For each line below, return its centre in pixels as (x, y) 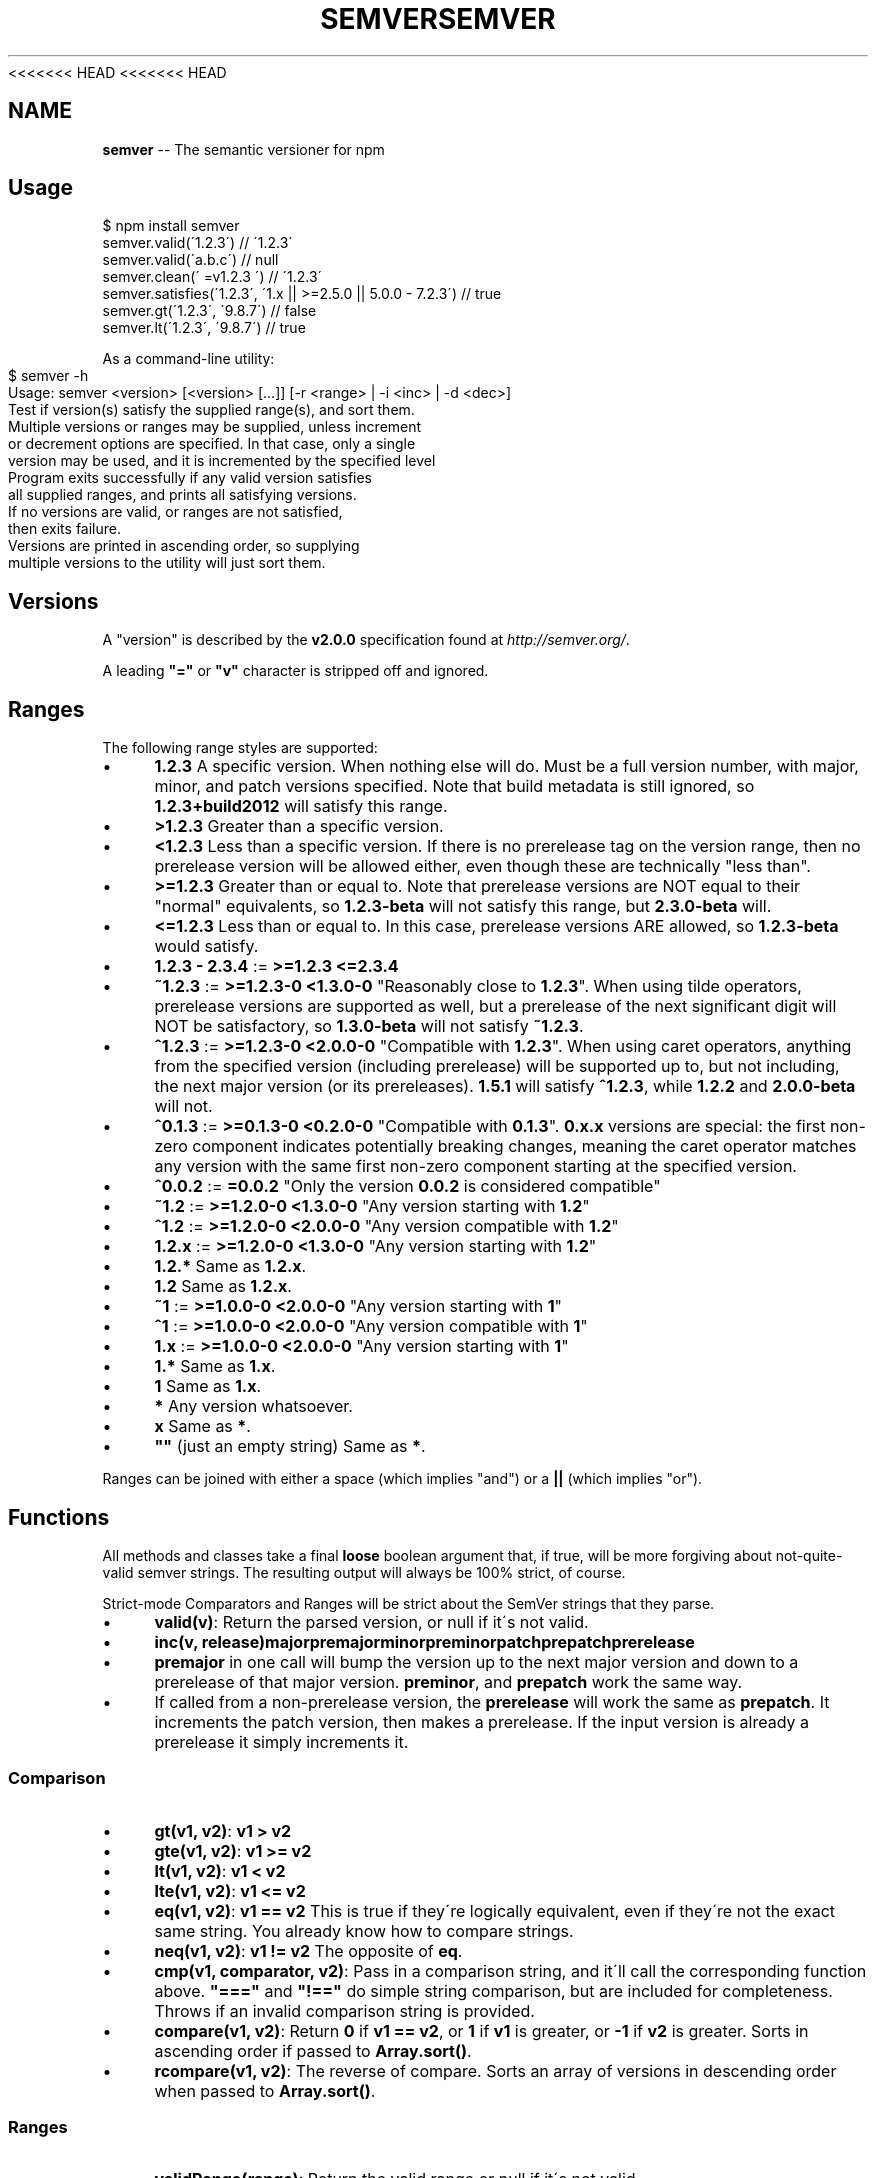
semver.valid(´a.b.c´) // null (190, 260)
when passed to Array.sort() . (265, 2090)
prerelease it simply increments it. (281, 1741)
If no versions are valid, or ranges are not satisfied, (175, 512)
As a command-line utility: (188, 359)
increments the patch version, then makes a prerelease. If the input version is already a (482, 1721)
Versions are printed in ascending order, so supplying (184, 546)
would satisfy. (206, 946)
